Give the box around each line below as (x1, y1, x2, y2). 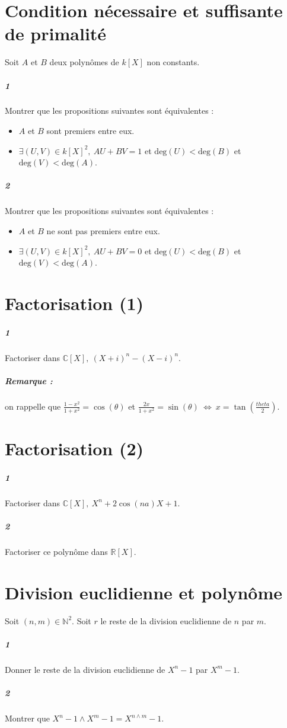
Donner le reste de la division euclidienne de (5, 663, 165, 675)
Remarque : (5, 374, 53, 387)
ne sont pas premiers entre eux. (46, 225, 160, 237)
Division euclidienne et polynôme (5, 580, 282, 604)
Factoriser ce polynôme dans (5, 545, 108, 558)
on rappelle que (5, 400, 61, 412)
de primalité (5, 21, 107, 46)
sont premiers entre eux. (46, 124, 135, 137)
